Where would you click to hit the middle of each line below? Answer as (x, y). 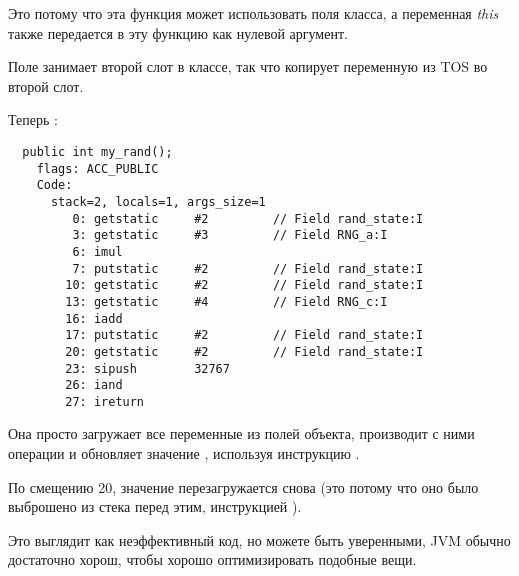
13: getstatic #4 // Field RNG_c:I (226, 301)
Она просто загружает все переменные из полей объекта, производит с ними (241, 433)
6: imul (97, 251)
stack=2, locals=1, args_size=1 (158, 201)
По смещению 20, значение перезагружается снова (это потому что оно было (243, 486)
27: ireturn (105, 401)
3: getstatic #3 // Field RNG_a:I (230, 235)
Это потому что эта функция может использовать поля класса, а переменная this (253, 13)
